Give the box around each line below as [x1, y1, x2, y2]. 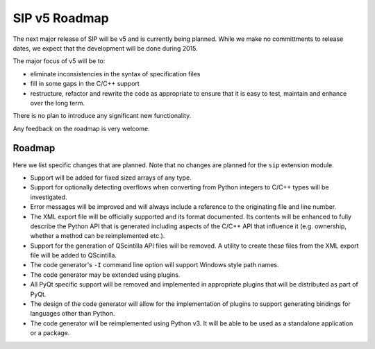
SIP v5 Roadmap [12, 10, 109, 26]
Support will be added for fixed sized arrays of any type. [30, 173, 192, 182]
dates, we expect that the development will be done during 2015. [12, 44, 198, 52]
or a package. [30, 329, 70, 337]
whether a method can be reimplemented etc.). [30, 232, 165, 240]
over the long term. [30, 99, 85, 107]
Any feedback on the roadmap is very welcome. [12, 124, 150, 133]
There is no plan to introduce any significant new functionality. [12, 112, 192, 120]
